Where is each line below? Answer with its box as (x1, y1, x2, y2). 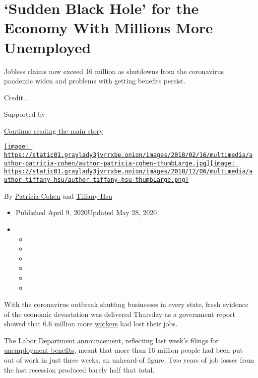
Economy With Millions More (4, 17, 213, 38)
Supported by (4, 109, 45, 119)
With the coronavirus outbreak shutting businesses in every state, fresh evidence (4, 299, 249, 309)
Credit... (4, 92, 29, 102)
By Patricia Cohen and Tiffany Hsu (4, 190, 112, 201)
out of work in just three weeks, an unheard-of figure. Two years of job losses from (4, 355, 254, 365)
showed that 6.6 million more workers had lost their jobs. (4, 318, 178, 329)
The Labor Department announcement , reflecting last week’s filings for (4, 335, 219, 345)
